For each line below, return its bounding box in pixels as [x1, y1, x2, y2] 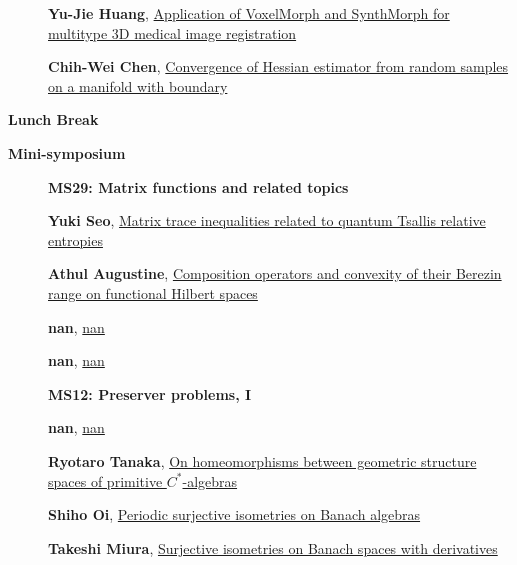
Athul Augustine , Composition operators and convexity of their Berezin [48, 263, 502, 284]
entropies [48, 229, 103, 250]
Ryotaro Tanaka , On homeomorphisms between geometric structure [48, 450, 477, 471]
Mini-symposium [8, 142, 126, 163]
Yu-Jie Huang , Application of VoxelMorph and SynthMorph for [48, 3, 450, 23]
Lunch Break [8, 109, 99, 130]
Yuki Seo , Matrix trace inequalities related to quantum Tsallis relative [48, 210, 486, 231]
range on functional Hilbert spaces [48, 282, 258, 303]
